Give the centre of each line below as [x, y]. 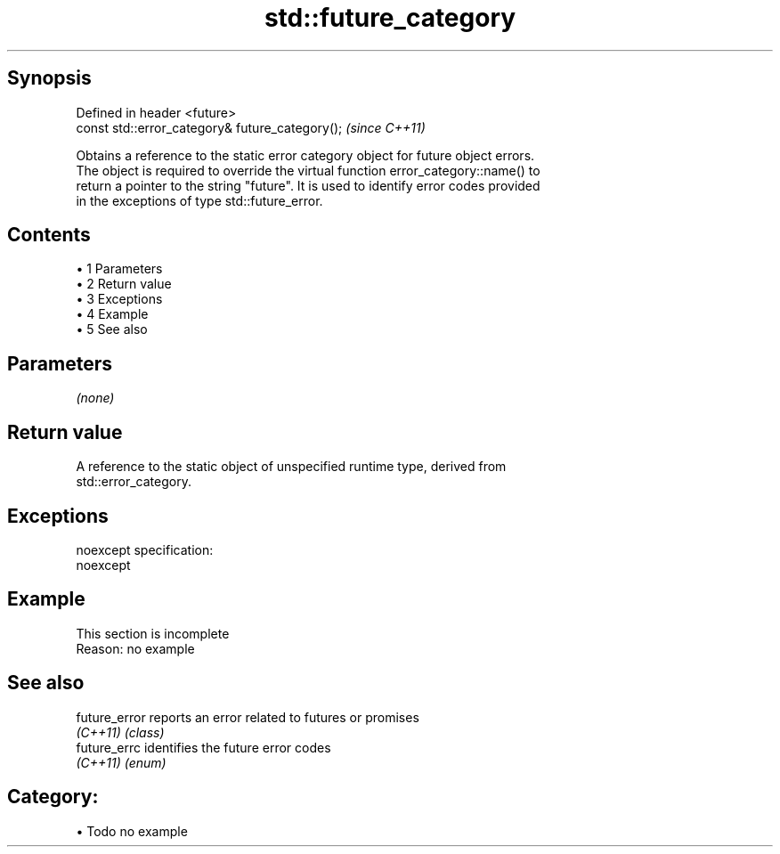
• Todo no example [132, 831]
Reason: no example [135, 648]
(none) [95, 398]
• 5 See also [112, 329]
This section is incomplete [153, 633]
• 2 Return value [124, 284]
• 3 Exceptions [119, 299]
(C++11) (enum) [121, 762]
